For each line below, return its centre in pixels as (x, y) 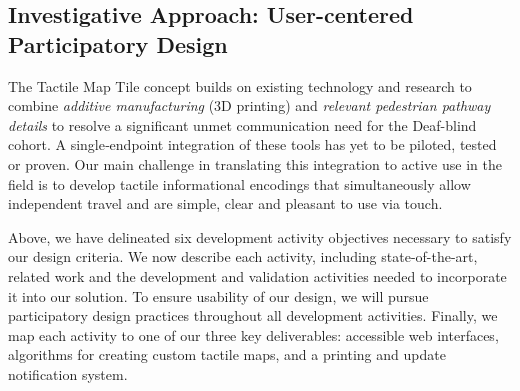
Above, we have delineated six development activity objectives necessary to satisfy (260, 236)
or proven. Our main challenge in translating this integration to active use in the (255, 163)
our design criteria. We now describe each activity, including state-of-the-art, (243, 256)
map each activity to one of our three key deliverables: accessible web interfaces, (253, 334)
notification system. (68, 373)
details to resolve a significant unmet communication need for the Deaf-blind (242, 124)
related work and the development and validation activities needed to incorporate (257, 275)
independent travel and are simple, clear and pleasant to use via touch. (225, 203)
